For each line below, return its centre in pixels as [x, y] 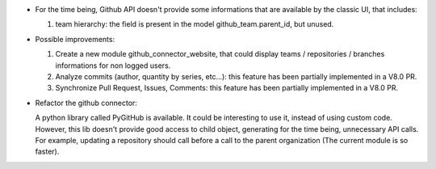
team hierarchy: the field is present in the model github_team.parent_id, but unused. [195, 24]
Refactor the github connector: [86, 103]
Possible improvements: [75, 39]
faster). [47, 152]
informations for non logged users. [113, 65]
